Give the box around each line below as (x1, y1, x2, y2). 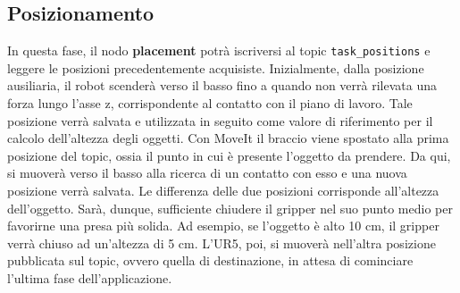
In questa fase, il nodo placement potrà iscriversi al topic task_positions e (7, 41, 431, 60)
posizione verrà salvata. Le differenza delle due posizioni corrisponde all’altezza (7, 181, 439, 200)
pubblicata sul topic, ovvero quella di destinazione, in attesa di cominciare (7, 251, 414, 270)
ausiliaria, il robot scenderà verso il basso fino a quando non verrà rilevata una (7, 76, 437, 95)
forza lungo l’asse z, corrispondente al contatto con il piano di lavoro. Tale (7, 94, 413, 113)
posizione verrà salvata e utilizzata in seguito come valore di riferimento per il (7, 111, 433, 130)
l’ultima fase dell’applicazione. (7, 268, 172, 287)
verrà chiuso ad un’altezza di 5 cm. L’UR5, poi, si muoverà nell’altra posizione (7, 233, 436, 252)
